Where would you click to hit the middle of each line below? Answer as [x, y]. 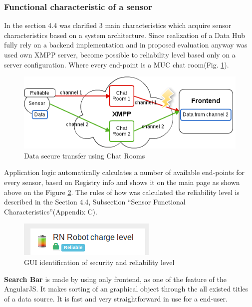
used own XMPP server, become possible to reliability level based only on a [120, 54]
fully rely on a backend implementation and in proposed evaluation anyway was [126, 45]
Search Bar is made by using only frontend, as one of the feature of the [115, 279]
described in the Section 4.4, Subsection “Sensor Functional [95, 202]
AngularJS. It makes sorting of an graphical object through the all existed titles [126, 289]
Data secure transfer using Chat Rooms [85, 155]
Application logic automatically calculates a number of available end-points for [125, 172]
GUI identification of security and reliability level [99, 262]
